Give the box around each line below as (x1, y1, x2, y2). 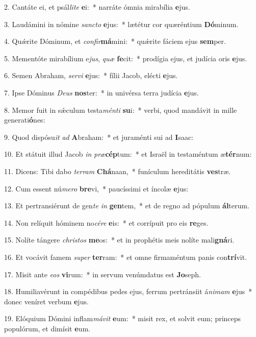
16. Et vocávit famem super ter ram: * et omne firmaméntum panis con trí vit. (4, 251, 247, 262)
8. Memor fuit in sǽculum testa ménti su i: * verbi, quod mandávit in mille (4, 104, 237, 115)
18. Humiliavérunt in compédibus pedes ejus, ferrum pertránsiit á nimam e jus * (4, 286, 252, 297)
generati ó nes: (4, 114, 45, 125)
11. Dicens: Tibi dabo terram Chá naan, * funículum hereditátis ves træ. (4, 165, 231, 176)
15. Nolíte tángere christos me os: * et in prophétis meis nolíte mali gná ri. (4, 234, 235, 245)
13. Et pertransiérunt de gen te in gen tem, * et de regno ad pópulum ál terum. (4, 200, 249, 211)
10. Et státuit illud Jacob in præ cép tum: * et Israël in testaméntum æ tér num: (4, 149, 252, 159)
